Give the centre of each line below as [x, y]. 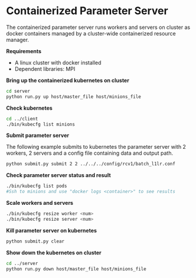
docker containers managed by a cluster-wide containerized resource [91, 33]
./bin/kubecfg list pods [37, 186]
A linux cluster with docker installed [58, 63]
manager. [18, 40]
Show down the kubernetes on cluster [54, 253]
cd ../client [22, 119]
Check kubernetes [30, 108]
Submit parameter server [38, 135]
